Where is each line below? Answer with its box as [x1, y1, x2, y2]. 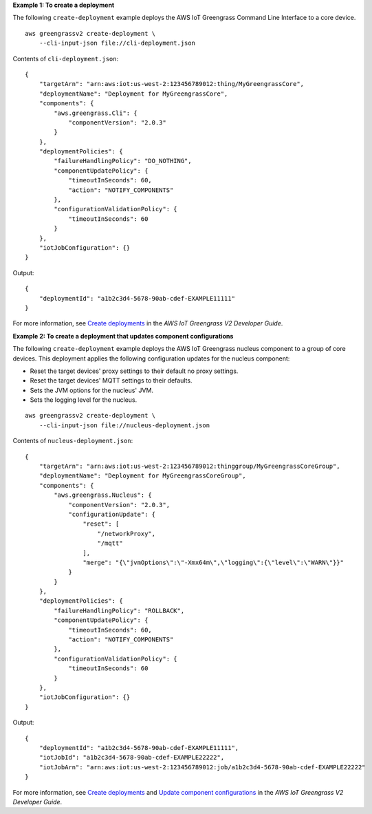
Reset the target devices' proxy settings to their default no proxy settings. [30, 367, 239, 375]
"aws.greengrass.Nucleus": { [54, 491, 153, 499]
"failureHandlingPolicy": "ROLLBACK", [54, 606, 185, 614]
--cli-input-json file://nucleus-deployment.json [39, 421, 210, 429]
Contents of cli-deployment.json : [12, 54, 119, 63]
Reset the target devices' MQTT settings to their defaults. [30, 376, 193, 385]
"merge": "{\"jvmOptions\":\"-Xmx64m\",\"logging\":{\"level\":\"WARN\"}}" [83, 558, 344, 566]
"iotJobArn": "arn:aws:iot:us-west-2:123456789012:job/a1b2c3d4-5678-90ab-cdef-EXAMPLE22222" [39, 763, 366, 771]
